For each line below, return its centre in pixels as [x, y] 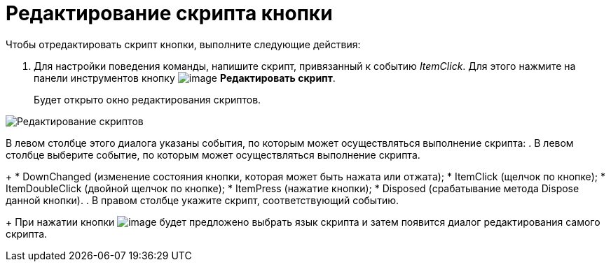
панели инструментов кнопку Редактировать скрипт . [185, 78]
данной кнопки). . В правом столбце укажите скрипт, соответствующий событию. [202, 200]
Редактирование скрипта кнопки [169, 13]
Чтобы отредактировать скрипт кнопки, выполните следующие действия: [183, 44]
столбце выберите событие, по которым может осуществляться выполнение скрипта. [213, 154]
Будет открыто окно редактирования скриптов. [147, 99]
